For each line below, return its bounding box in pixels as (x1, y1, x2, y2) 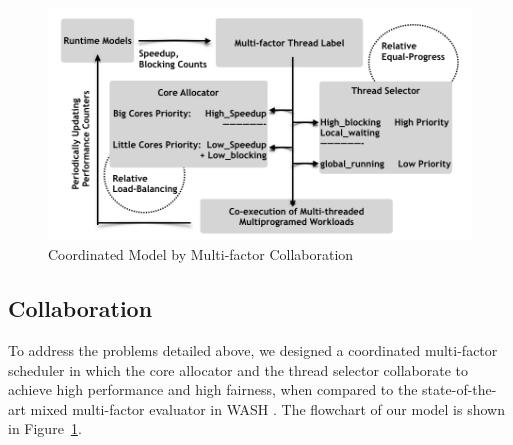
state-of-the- (422, 379, 497, 400)
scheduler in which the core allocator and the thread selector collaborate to (8, 359, 469, 380)
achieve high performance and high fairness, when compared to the (8, 379, 418, 400)
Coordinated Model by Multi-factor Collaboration (48, 244, 354, 265)
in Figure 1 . (8, 418, 82, 439)
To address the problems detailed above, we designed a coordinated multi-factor (8, 340, 498, 361)
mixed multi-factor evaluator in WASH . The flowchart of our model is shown (30, 398, 505, 419)
